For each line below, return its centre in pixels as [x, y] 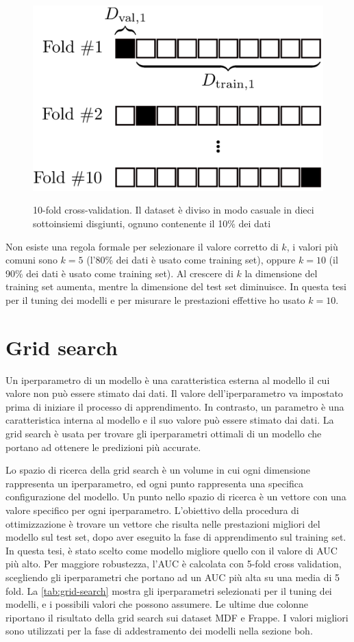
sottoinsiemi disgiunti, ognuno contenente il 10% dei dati [152, 223]
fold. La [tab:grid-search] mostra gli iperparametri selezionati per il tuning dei [169, 590]
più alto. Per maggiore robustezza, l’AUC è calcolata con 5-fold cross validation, [174, 564]
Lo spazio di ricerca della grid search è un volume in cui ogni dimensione [158, 470]
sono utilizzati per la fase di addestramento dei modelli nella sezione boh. [159, 631]
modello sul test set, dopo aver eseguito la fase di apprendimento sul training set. [176, 537]
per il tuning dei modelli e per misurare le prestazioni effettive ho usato [155, 299]
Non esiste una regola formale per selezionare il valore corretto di [142, 246]
